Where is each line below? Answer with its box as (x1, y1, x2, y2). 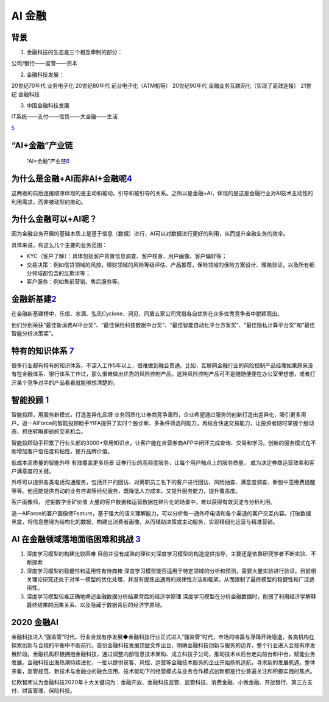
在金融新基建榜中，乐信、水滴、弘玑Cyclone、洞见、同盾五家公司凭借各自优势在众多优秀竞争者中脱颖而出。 (11, 310, 283, 317)
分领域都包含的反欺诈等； (26, 269, 91, 277)
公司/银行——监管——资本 (11, 60, 78, 67)
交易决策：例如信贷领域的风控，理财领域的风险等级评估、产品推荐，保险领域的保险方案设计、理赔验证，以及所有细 (26, 261, 315, 268)
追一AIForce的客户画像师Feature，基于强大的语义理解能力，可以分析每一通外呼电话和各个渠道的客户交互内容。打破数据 (11, 509, 311, 517)
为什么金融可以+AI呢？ (11, 214, 97, 224)
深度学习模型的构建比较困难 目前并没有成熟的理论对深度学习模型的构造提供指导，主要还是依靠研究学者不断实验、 (26, 550, 311, 557)
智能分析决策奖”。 (11, 330, 57, 337)
